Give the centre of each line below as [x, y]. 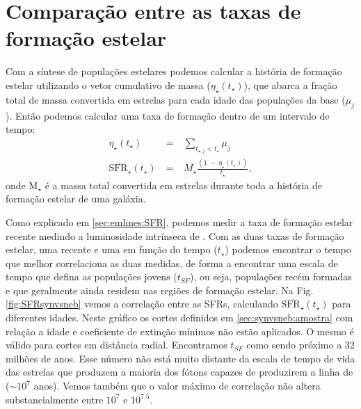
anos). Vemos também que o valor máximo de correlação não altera [177, 386]
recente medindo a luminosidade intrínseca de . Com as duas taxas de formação [175, 235]
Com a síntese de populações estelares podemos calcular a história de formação [174, 71]
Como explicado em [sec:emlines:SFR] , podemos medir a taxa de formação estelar [179, 222]
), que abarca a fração [290, 85]
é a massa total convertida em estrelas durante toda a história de [183, 185]
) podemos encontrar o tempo [288, 249]
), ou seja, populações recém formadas [271, 276]
